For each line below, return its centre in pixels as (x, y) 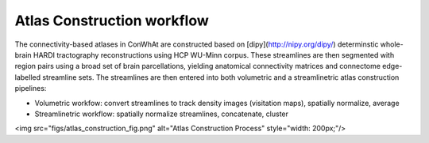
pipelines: (31, 88)
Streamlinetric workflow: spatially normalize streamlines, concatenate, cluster (162, 114)
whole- (392, 44)
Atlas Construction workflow (112, 21)
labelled (28, 77)
